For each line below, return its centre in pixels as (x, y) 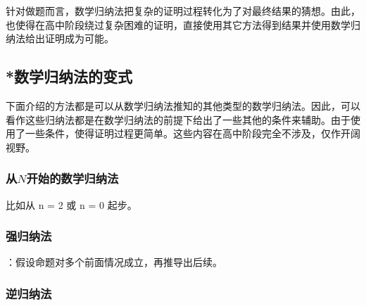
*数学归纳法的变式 (69, 76)
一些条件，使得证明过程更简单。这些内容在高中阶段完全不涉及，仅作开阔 (193, 133)
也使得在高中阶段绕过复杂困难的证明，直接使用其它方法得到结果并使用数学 (178, 24)
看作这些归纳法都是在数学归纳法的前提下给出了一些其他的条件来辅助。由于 (178, 119)
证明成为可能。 (79, 38)
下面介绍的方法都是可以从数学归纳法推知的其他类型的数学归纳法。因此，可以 (183, 105)
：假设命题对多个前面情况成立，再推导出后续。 (114, 262)
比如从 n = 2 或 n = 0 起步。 (71, 204)
